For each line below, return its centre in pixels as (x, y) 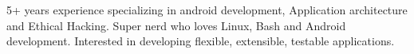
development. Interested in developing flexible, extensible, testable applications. (201, 41)
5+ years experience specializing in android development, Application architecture (207, 10)
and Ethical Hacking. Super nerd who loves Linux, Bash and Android (176, 25)
